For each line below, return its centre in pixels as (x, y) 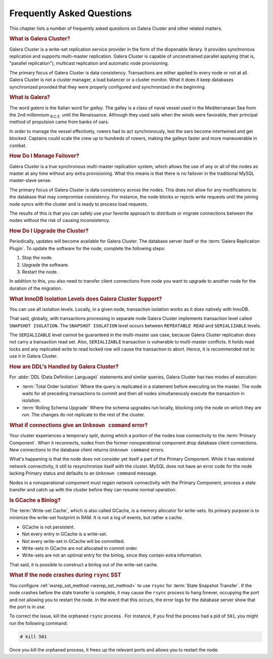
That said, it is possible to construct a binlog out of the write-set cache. (84, 564)
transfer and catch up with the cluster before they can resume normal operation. (93, 489)
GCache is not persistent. (49, 527)
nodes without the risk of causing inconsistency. (60, 220)
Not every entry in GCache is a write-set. (65, 534)
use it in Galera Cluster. (34, 356)
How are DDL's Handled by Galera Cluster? (64, 366)
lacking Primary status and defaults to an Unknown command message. (83, 473)
